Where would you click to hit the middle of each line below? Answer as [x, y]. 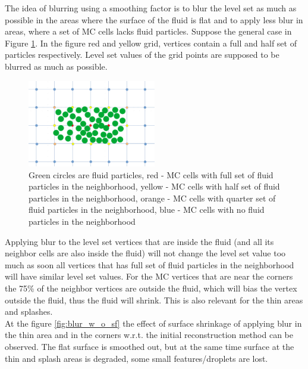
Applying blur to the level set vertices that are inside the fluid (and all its [139, 241]
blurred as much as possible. [56, 66]
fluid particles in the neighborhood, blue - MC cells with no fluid [147, 210]
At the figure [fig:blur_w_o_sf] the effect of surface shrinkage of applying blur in [153, 323]
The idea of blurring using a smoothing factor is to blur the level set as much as [151, 8]
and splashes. [29, 311]
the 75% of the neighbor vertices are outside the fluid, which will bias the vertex [151, 288]
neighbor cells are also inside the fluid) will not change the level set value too [145, 253]
